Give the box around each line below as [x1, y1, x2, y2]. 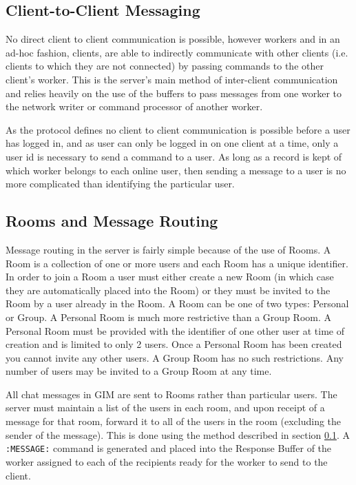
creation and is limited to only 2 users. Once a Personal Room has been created [6, 337, 342, 351]
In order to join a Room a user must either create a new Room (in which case [6, 269, 334, 284]
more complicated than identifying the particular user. [6, 176, 235, 191]
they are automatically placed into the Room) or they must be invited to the [6, 282, 331, 297]
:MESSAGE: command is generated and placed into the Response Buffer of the [6, 441, 332, 455]
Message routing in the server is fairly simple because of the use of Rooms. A [6, 242, 331, 256]
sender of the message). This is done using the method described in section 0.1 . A [6, 427, 350, 442]
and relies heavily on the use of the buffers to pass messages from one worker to [6, 85, 342, 100]
